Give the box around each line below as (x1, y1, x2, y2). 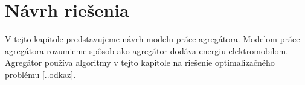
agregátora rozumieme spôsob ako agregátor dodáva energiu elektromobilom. (5, 44, 289, 57)
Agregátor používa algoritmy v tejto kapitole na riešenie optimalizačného (5, 56, 275, 69)
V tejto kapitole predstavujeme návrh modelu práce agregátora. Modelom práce (5, 33, 300, 45)
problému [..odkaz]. (5, 68, 76, 80)
